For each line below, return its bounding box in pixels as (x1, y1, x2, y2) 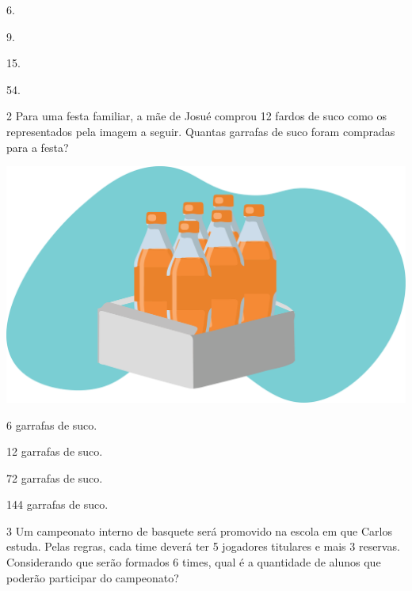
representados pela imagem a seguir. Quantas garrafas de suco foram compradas (6, 123, 395, 139)
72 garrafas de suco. (6, 469, 103, 486)
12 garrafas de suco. (6, 443, 103, 460)
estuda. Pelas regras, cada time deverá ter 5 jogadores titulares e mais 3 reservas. (6, 538, 400, 555)
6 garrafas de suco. (6, 416, 97, 433)
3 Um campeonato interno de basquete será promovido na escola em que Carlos (6, 522, 392, 539)
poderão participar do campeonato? (6, 569, 179, 585)
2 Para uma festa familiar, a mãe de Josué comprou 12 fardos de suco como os (6, 108, 387, 124)
